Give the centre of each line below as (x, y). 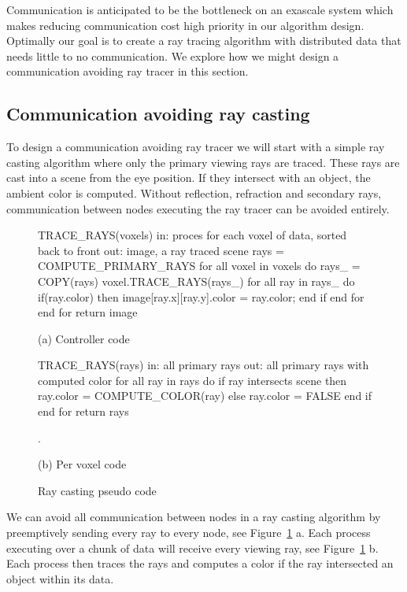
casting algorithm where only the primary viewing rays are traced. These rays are (203, 162)
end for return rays (83, 411)
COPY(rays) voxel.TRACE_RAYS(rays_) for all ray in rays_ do (196, 281)
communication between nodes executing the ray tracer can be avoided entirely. (198, 208)
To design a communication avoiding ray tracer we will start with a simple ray (196, 147)
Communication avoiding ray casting (158, 114)
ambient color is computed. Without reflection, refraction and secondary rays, (194, 192)
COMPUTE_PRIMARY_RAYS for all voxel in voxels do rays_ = (199, 266)
